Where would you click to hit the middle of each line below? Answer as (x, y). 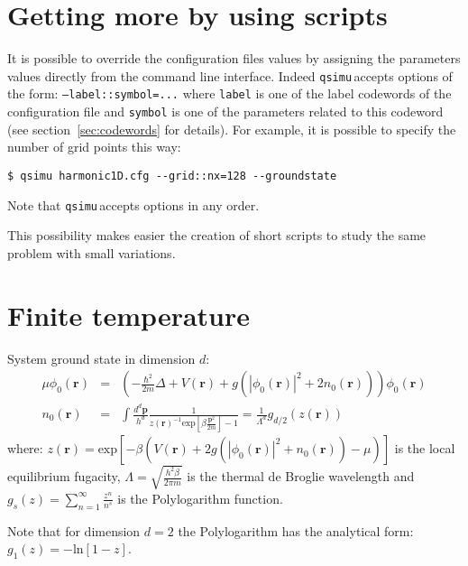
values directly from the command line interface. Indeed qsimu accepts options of (230, 75)
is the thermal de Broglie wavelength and (301, 476)
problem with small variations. (92, 252)
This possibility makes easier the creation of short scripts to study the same (217, 235)
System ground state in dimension (101, 358)
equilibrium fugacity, (64, 476)
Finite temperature (129, 315)
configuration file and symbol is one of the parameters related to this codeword (225, 111)
